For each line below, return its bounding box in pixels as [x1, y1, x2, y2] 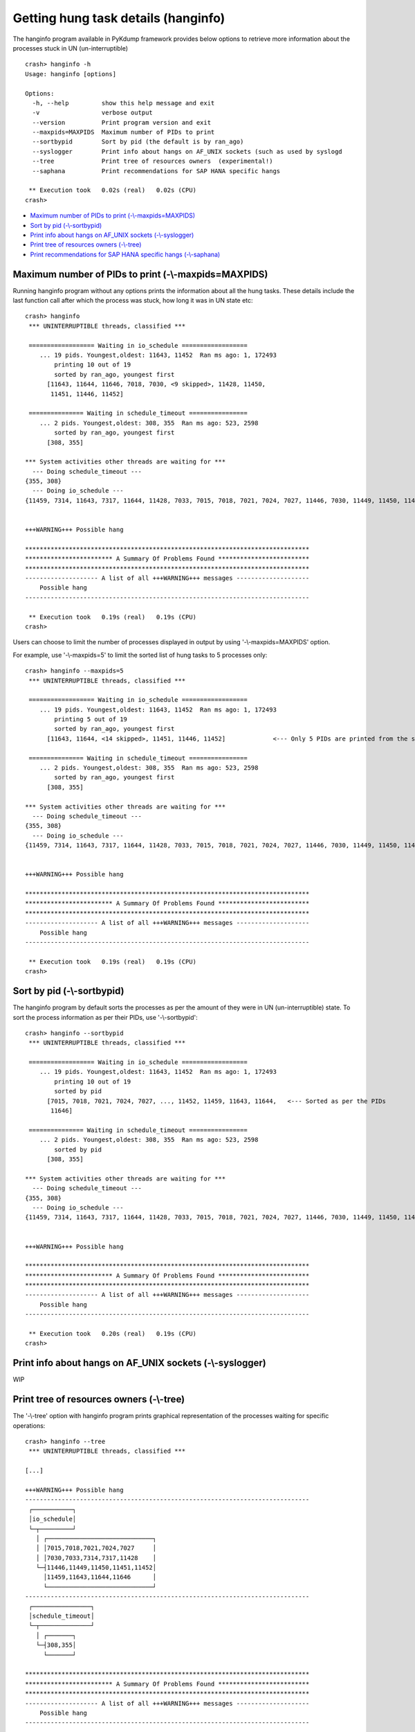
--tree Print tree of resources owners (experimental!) [32, 157, 273, 166]
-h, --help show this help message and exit [32, 99, 215, 107]
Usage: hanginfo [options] [25, 70, 117, 78]
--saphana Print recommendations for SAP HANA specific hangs [32, 167, 281, 175]
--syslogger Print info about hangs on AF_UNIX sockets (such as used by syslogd [32, 148, 342, 155]
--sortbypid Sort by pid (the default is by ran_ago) [32, 138, 244, 145]
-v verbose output [32, 109, 154, 117]
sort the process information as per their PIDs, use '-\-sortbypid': [12, 1013, 199, 1021]
